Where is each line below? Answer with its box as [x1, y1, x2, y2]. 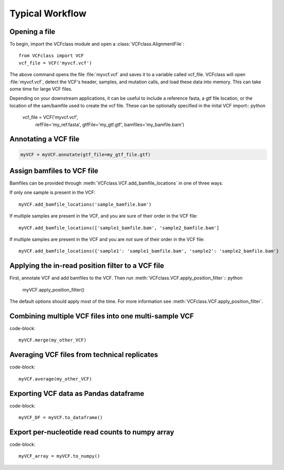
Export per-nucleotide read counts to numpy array [9, 427, 174, 437]
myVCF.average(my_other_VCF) [19, 376, 92, 382]
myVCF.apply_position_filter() [22, 286, 85, 293]
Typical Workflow [9, 8, 87, 19]
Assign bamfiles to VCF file [9, 166, 99, 175]
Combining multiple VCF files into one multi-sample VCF [9, 312, 194, 320]
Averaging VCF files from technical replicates [9, 350, 158, 359]
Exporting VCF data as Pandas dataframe [9, 389, 145, 398]
